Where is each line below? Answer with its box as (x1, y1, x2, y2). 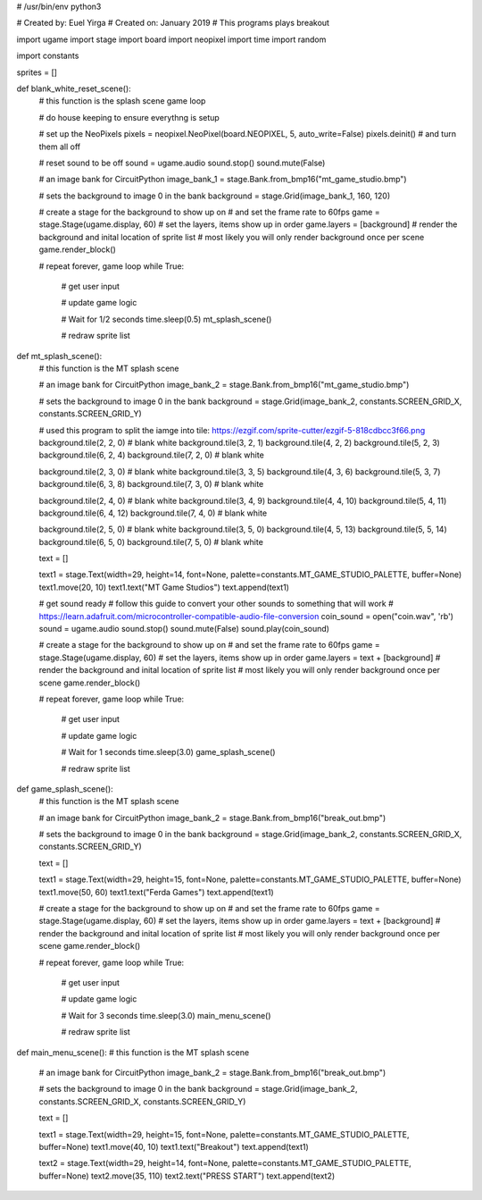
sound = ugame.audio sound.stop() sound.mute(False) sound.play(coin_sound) (38, 624, 330, 634)
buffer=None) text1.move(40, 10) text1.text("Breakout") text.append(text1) (38, 1141, 310, 1152)
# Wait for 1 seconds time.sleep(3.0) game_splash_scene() (61, 747, 276, 758)
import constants (16, 50, 79, 62)
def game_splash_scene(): (16, 783, 113, 794)
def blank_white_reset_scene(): (16, 83, 131, 94)
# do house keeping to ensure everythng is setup (38, 112, 220, 122)
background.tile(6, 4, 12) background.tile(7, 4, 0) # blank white (38, 508, 268, 518)
